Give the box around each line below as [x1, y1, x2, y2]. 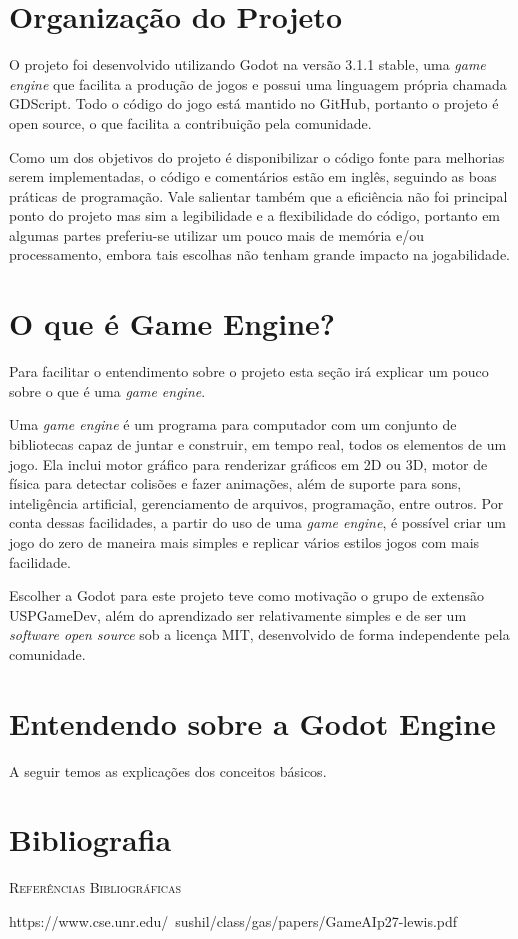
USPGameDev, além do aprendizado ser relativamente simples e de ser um [9, 604, 467, 625]
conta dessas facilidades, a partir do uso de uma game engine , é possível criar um [9, 512, 506, 533]
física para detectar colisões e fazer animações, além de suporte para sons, [9, 473, 462, 494]
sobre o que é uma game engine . [9, 380, 206, 401]
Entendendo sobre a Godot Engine [9, 702, 496, 743]
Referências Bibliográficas [9, 877, 182, 898]
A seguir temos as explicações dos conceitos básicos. [9, 760, 327, 781]
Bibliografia [9, 819, 172, 860]
